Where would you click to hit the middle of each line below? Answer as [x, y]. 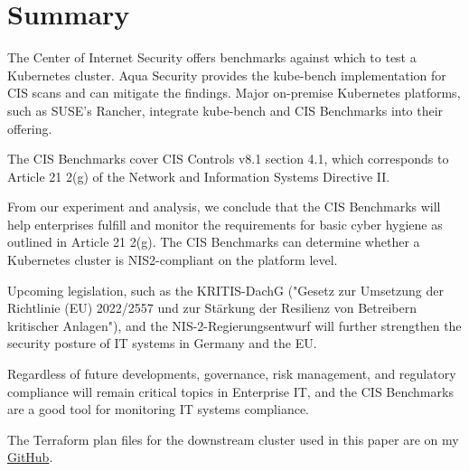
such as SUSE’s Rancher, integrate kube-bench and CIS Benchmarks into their [225, 110]
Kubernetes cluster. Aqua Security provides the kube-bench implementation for [227, 75]
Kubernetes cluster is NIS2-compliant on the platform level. [173, 260]
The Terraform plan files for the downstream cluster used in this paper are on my [233, 439]
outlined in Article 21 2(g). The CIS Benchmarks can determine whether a [214, 242]
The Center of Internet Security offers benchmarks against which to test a [212, 57]
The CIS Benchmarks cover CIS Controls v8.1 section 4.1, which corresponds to [228, 159]
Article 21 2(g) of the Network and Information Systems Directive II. [199, 176]
